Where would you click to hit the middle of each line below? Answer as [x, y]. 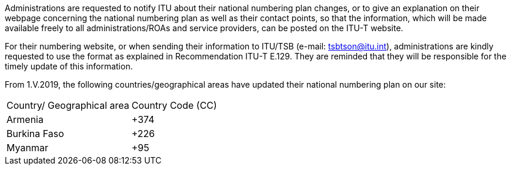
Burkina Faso [35, 134]
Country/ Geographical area [68, 105]
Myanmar [27, 148]
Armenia [25, 119]
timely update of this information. [69, 66]
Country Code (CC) [174, 105]
